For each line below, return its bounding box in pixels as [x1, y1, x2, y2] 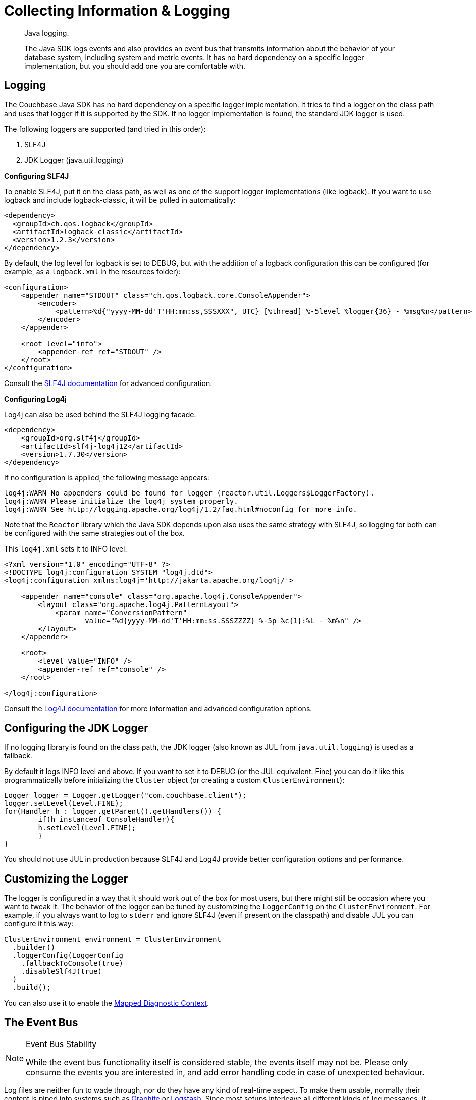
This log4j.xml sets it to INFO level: [4, 544, 127, 553]
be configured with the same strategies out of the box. [4, 528, 185, 537]
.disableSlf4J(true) [21, 967, 102, 976]
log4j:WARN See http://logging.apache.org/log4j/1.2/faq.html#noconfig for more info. [4, 505, 357, 513]
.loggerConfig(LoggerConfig [12, 951, 124, 960]
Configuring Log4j [4, 394, 67, 403]
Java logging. [24, 28, 69, 37]
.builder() [12, 943, 56, 952]
